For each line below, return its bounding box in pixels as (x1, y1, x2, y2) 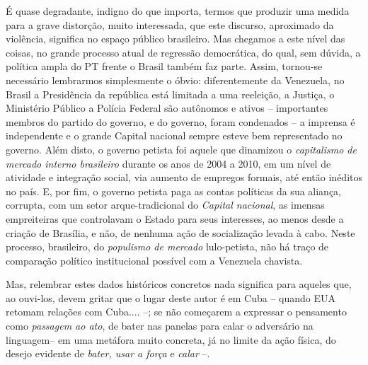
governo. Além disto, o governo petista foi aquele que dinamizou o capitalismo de (6, 141, 357, 156)
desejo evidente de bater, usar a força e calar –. (6, 346, 210, 361)
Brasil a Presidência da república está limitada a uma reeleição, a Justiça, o (6, 86, 335, 101)
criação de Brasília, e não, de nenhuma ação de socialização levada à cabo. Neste (6, 225, 355, 240)
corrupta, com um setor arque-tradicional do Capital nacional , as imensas (6, 197, 325, 212)
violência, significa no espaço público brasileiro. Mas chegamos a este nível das (6, 31, 345, 46)
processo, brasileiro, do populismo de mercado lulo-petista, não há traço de (6, 239, 329, 254)
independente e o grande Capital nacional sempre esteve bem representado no (6, 128, 343, 143)
